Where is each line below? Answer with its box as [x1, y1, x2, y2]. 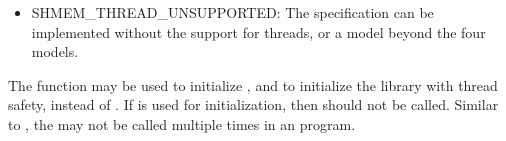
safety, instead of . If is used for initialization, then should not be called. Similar [8, 94, 499, 115]
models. [31, 41, 79, 62]
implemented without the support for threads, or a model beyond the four [31, 21, 486, 42]
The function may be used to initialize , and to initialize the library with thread [8, 74, 498, 95]
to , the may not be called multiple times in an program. [8, 113, 356, 134]
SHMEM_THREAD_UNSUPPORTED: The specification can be [31, 2, 434, 22]
